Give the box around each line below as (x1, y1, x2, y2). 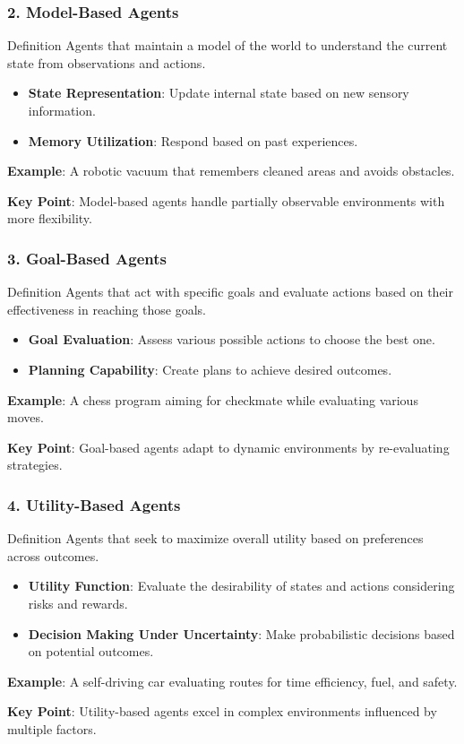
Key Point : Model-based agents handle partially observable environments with (7, 191, 445, 210)
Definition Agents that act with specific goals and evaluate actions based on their (7, 282, 453, 301)
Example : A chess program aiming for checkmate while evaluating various (7, 390, 418, 409)
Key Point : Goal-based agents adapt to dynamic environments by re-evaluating (7, 437, 450, 456)
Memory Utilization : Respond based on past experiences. (28, 131, 358, 150)
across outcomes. (7, 546, 99, 565)
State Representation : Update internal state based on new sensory (28, 83, 409, 102)
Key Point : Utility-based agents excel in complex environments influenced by (7, 702, 437, 721)
